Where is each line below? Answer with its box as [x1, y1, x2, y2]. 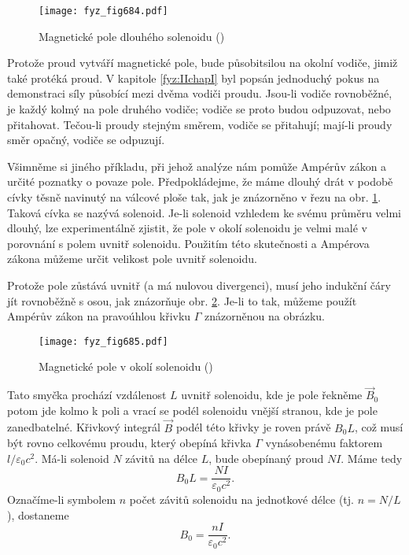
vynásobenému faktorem [265, 435, 383, 451]
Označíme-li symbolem [7, 490, 116, 507]
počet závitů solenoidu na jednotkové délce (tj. [129, 490, 354, 507]
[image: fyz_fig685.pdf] [39, 335, 168, 347]
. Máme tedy [341, 450, 403, 466]
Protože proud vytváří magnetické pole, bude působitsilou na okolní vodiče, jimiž [7, 54, 398, 71]
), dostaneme [7, 506, 69, 523]
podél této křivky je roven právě [175, 419, 331, 435]
